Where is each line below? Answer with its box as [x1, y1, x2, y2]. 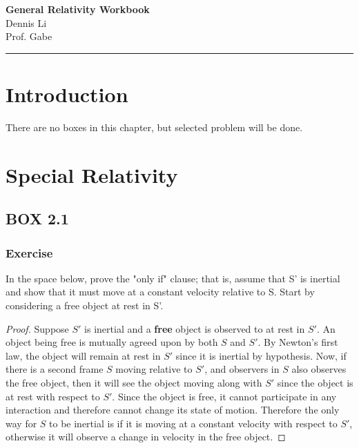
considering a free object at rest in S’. [6, 298, 164, 313]
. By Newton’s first [258, 335, 338, 349]
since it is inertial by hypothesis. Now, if [175, 348, 347, 362]
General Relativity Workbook [6, 2, 150, 16]
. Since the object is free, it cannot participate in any [112, 389, 337, 403]
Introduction [6, 79, 128, 108]
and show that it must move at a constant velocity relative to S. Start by [6, 284, 315, 299]
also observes [291, 362, 347, 376]
